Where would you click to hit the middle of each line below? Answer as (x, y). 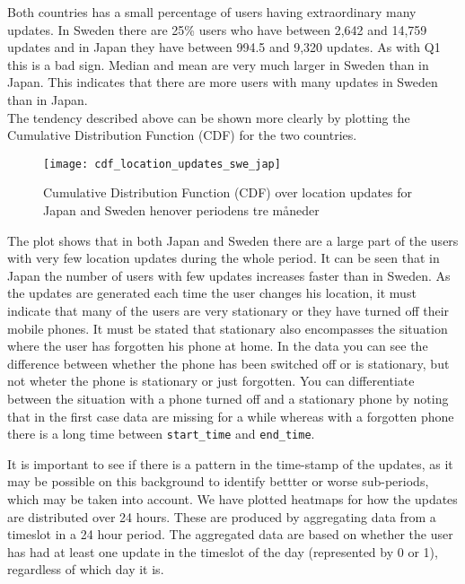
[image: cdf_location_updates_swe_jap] (162, 164)
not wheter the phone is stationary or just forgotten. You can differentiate (211, 381)
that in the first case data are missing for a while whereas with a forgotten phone (231, 416)
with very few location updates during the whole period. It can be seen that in (224, 258)
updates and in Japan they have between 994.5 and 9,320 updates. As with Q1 (224, 47)
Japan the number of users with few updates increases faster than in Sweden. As (229, 275)
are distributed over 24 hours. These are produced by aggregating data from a (222, 516)
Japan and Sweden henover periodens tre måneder (181, 210)
